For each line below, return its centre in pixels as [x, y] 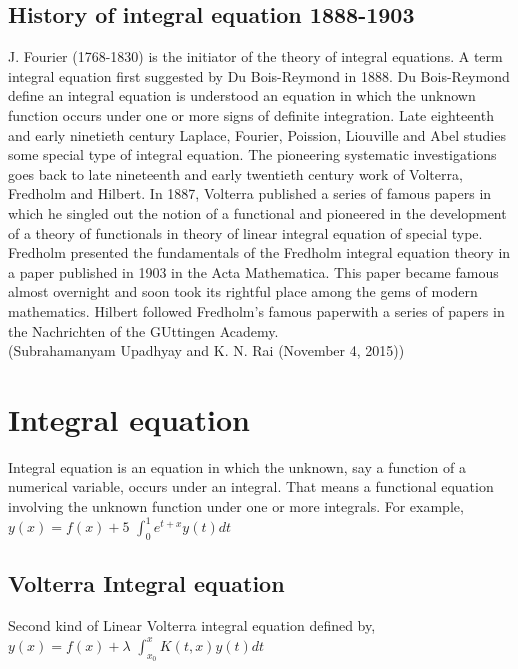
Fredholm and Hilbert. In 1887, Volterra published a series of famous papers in [250, 193]
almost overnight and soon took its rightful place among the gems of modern [243, 291]
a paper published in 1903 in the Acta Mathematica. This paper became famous [253, 271]
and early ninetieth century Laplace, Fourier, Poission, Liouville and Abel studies [257, 134]
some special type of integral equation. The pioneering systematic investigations [252, 154]
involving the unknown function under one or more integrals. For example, [236, 506]
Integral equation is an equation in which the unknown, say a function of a [237, 466]
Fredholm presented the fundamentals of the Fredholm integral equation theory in [259, 252]
